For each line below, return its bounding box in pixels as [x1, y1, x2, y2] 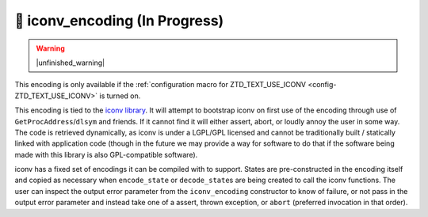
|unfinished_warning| [36, 58, 105, 67]
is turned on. [99, 91, 141, 101]
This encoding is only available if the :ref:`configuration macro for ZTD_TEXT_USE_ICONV [14, 80, 307, 89]
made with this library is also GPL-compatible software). [14, 150, 198, 159]
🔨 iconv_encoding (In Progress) [14, 12, 224, 29]
